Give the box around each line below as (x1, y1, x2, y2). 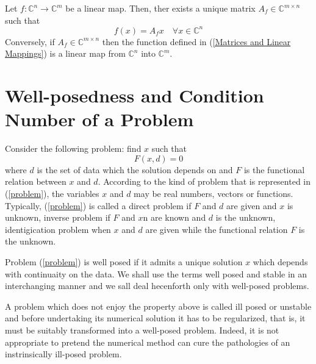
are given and (226, 199, 277, 212)
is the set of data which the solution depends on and (37, 163, 233, 176)
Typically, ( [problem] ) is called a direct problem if (5, 199, 192, 212)
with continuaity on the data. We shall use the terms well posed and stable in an (5, 267, 307, 280)
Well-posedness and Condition (5, 83, 264, 108)
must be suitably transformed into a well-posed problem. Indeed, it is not (5, 323, 279, 336)
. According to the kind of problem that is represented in (98, 175, 311, 188)
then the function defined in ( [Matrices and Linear (102, 35, 291, 48)
